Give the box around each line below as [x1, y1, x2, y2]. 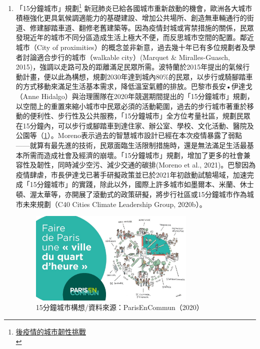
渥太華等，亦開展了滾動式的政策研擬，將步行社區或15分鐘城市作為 [29, 188, 247, 199]
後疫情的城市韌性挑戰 [15, 326, 86, 336]
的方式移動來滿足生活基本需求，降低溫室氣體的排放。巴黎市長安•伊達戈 [15, 81, 252, 91]
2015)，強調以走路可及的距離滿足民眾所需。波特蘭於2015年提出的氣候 [15, 61, 243, 72]
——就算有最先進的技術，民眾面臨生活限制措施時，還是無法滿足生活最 [15, 139, 247, 150]
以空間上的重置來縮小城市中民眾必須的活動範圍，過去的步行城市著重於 [15, 100, 247, 111]
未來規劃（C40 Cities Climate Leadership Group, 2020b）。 [22, 198, 206, 209]
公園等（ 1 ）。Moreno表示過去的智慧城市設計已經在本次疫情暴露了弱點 [15, 130, 242, 140]
